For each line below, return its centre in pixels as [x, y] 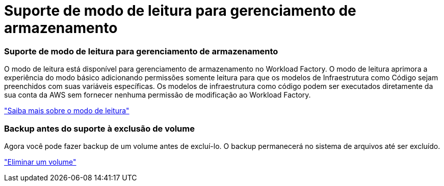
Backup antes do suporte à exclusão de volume [99, 128]
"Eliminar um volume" [40, 162]
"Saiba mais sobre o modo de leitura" [67, 111]
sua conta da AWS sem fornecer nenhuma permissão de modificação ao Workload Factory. [158, 95]
